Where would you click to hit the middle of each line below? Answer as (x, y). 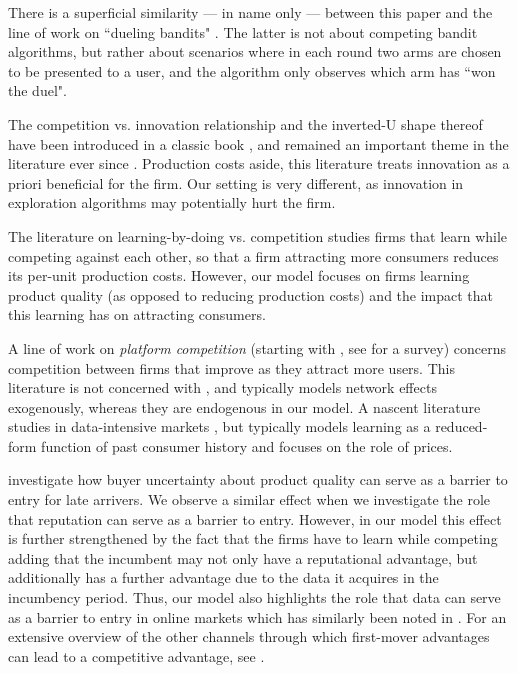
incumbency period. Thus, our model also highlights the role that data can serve (254, 597)
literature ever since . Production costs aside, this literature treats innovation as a (259, 163)
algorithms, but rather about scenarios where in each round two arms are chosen (255, 51)
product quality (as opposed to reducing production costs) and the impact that (251, 294)
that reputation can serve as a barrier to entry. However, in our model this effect (255, 518)
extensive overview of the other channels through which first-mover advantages (249, 636)
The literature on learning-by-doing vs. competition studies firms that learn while (258, 235)
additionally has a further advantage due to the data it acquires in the (223, 577)
